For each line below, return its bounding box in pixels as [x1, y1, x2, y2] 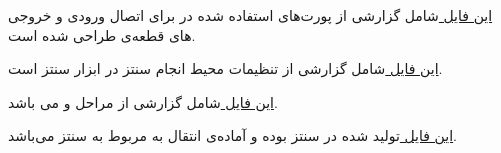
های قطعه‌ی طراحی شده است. [8, 24, 196, 45]
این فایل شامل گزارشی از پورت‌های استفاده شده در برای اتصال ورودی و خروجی [8, 5, 493, 25]
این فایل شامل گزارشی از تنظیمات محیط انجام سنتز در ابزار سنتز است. [8, 58, 443, 79]
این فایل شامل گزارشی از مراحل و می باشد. [8, 91, 278, 112]
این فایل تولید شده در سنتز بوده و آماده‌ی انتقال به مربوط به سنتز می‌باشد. [8, 125, 457, 146]
